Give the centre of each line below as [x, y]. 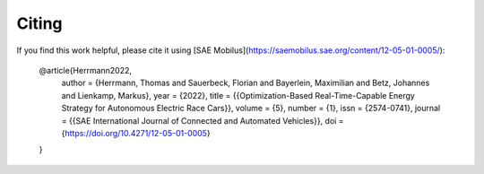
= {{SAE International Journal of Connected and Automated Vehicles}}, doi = [203, 120]
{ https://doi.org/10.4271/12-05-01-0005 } [136, 133]
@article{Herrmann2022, [86, 70]
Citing [39, 23]
